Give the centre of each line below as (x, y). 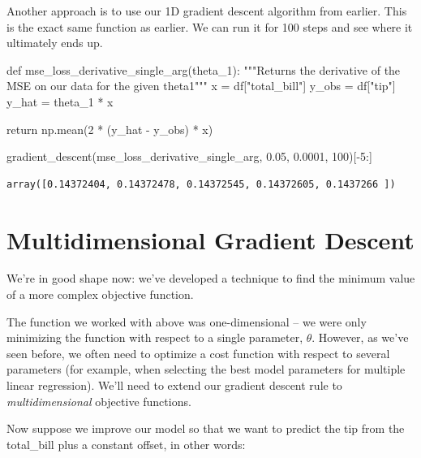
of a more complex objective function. (100, 294)
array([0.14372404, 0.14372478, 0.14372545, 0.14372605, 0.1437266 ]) (201, 184)
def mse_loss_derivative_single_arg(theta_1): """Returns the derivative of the (204, 69)
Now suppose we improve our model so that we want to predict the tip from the (206, 428)
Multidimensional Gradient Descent (210, 239)
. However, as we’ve (360, 337)
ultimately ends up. (55, 43)
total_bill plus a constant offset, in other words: (126, 444)
